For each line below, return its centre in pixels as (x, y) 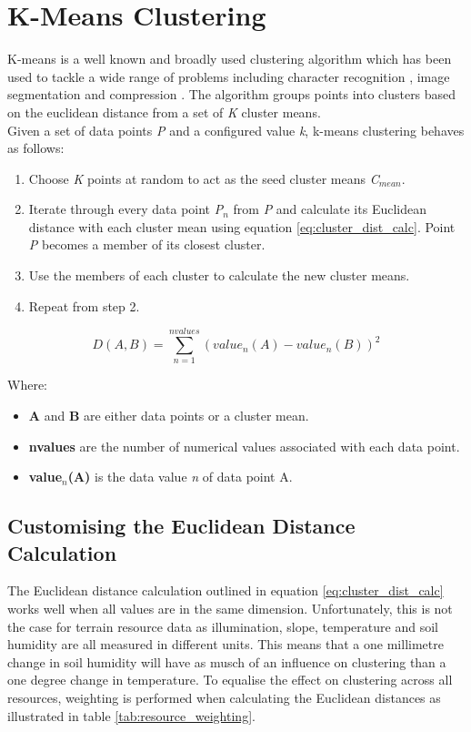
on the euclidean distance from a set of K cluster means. (164, 112)
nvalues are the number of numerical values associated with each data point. (244, 446)
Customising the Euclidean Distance (181, 526)
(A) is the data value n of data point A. (180, 477)
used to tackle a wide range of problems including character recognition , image (229, 76)
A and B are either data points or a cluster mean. (169, 415)
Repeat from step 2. (84, 305)
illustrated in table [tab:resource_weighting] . (131, 715)
